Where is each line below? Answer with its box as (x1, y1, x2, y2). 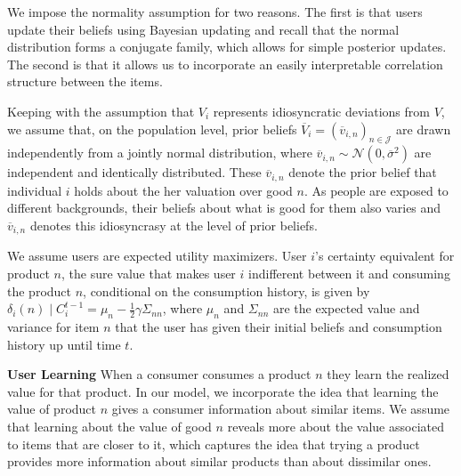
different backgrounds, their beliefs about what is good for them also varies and (7, 198, 441, 217)
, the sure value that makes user (61, 264, 236, 283)
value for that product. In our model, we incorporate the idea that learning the (7, 382, 439, 400)
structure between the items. (7, 72, 163, 91)
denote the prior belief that (288, 163, 437, 182)
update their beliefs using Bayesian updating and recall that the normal (7, 20, 400, 38)
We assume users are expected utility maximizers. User (7, 246, 307, 265)
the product (7, 281, 72, 300)
